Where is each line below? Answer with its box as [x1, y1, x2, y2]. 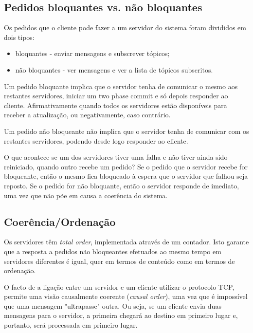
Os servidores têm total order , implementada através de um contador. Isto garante [4, 237, 249, 247]
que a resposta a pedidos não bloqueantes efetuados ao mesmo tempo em [4, 246, 221, 256]
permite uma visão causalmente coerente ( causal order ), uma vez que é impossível [4, 291, 248, 301]
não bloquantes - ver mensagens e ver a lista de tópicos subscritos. [15, 64, 213, 74]
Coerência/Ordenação [4, 214, 116, 229]
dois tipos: [4, 32, 35, 42]
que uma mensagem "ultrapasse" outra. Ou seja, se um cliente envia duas [4, 300, 221, 311]
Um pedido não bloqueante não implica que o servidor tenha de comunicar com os [4, 126, 249, 136]
